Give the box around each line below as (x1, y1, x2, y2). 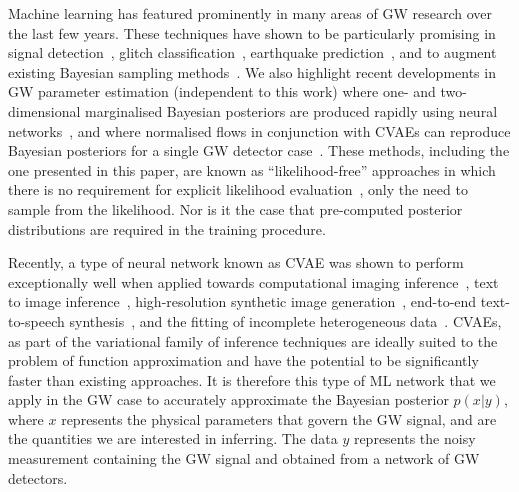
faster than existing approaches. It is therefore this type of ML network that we (8, 369, 496, 390)
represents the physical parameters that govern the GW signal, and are (61, 408, 497, 429)
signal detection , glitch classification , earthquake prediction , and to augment (8, 42, 497, 63)
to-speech (8, 310, 65, 331)
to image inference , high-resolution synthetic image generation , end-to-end (8, 291, 477, 312)
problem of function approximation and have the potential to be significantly (8, 350, 479, 371)
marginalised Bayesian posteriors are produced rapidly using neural (85, 100, 498, 121)
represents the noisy (353, 428, 476, 449)
